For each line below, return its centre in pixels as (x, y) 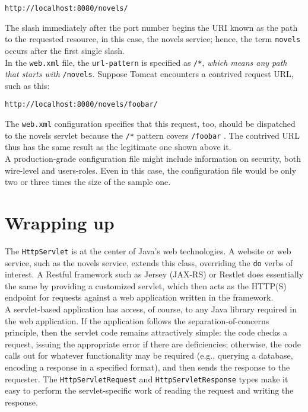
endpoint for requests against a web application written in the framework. (139, 297)
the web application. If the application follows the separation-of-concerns (137, 320)
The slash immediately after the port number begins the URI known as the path (151, 27)
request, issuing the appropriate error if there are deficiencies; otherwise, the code (153, 344)
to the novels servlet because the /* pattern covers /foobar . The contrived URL (152, 135)
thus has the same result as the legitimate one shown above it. (118, 147)
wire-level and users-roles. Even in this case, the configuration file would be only (151, 170)
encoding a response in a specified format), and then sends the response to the (147, 367)
